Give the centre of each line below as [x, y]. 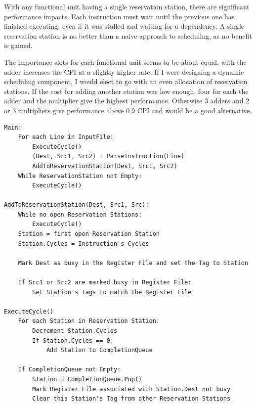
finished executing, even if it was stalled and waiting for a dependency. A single [124, 26]
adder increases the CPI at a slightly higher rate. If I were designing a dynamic [124, 71]
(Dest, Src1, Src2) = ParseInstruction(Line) [108, 157]
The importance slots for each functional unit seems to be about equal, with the [125, 62]
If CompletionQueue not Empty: [69, 370]
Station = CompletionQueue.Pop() [87, 379]
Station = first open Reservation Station [89, 234]
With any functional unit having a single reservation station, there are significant [127, 6]
